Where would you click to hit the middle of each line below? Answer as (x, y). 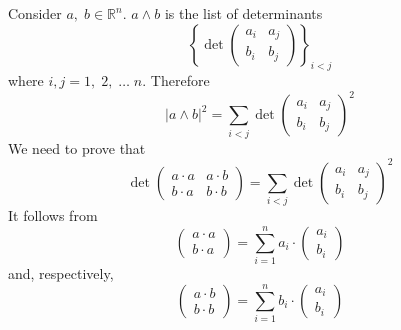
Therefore (180, 80)
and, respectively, (61, 273)
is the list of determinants (243, 13)
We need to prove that (77, 147)
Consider (35, 13)
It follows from (53, 215)
